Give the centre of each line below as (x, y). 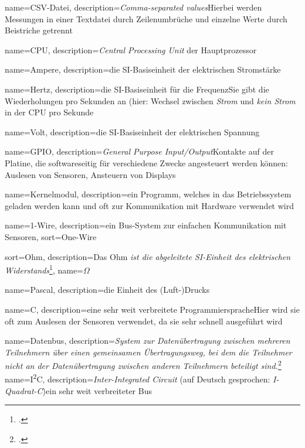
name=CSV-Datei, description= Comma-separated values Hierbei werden (133, 7)
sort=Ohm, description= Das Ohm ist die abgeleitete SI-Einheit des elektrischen (148, 256)
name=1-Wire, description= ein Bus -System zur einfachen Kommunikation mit (146, 225)
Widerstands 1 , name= (44, 269)
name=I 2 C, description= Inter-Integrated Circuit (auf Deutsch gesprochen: (138, 378)
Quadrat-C (24, 390)
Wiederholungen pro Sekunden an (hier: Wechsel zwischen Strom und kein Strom (150, 100)
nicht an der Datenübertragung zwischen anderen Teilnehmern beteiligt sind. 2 (143, 365)
